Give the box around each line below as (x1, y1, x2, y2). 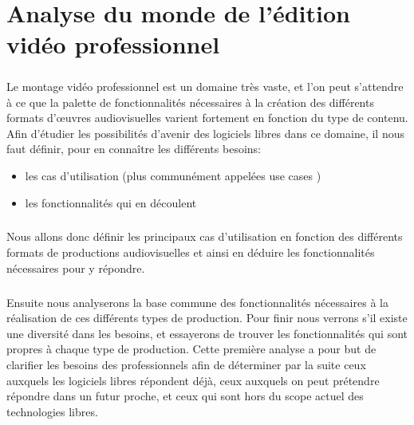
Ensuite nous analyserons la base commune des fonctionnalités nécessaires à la (6, 293, 388, 310)
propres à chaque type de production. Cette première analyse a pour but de (6, 340, 377, 357)
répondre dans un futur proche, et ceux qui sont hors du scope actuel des (6, 388, 364, 404)
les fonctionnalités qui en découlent (25, 194, 197, 211)
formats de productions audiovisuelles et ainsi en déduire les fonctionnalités (6, 244, 375, 261)
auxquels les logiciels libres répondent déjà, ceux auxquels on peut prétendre (6, 372, 380, 388)
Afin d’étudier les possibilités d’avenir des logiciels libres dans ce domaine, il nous (6, 124, 404, 141)
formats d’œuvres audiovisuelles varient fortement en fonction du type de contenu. (6, 109, 408, 126)
